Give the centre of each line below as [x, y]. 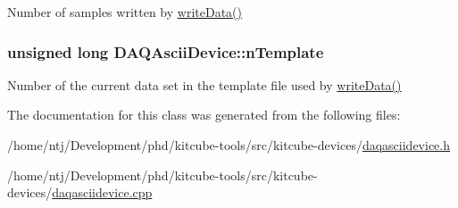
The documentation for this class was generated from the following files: [204, 115]
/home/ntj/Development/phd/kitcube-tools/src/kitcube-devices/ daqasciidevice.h [229, 145]
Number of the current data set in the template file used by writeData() [204, 84]
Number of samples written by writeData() [125, 12]
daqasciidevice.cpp [102, 192]
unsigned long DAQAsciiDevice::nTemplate [166, 51]
